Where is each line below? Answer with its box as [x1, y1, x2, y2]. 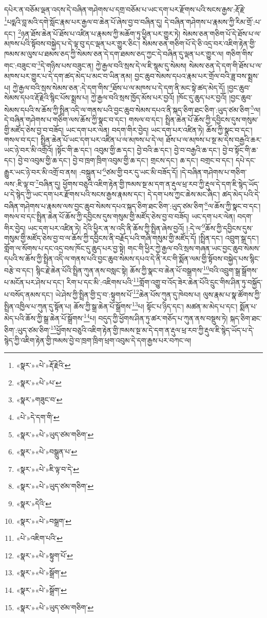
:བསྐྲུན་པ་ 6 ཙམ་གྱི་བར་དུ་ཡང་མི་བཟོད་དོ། [79, 165, 178, 177]
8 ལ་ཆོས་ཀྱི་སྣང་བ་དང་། [204, 199, 261, 211]
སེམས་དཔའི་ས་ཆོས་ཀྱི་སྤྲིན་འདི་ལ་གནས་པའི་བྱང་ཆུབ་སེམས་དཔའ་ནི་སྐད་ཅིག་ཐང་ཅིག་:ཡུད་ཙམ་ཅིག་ [4, 104, 251, 115]
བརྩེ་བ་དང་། [4, 264, 34, 275]
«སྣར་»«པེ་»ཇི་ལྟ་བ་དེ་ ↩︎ [16, 463, 79, 474]
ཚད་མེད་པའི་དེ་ [222, 188, 260, 199]
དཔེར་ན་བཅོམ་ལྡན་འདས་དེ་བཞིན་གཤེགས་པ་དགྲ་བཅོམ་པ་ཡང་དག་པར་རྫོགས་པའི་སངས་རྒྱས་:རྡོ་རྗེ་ [4, 4, 245, 14]
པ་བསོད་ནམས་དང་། [4, 289, 53, 299]
